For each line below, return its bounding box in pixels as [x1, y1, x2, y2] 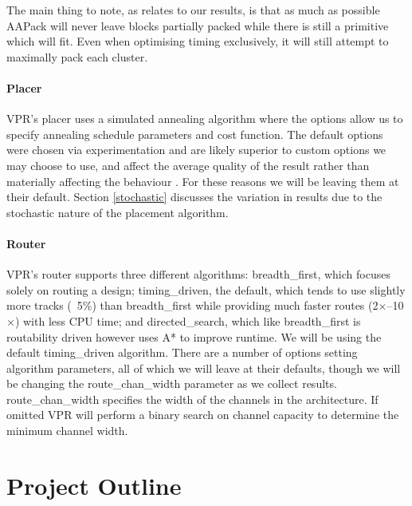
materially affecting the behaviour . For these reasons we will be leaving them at [6, 172, 399, 189]
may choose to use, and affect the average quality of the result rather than [6, 156, 370, 173]
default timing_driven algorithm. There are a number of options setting [6, 344, 358, 361]
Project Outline [6, 468, 182, 501]
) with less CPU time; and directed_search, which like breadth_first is [14, 312, 361, 329]
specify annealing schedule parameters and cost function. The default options [6, 125, 383, 142]
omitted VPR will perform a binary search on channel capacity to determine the [6, 406, 399, 423]
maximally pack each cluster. [6, 48, 148, 65]
